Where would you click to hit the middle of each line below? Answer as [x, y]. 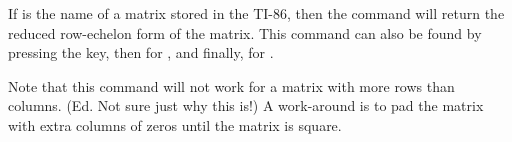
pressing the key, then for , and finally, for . [141, 52]
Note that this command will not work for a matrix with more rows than [231, 85]
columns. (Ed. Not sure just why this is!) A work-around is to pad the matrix [246, 105]
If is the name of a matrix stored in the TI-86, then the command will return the [256, 13]
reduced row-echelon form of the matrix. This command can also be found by [245, 32]
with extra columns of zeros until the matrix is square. [175, 124]
